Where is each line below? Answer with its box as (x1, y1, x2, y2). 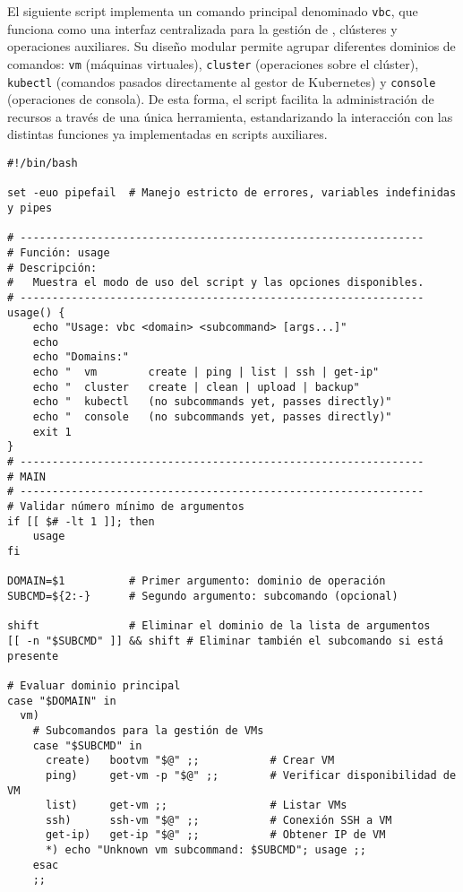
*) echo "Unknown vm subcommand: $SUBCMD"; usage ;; (45, 844, 366, 857)
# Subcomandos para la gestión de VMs (32, 723, 264, 737)
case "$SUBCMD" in (32, 739, 142, 752)
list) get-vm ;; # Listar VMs (45, 799, 347, 812)
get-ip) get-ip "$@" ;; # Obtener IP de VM (45, 828, 386, 842)
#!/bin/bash (7, 156, 78, 169)
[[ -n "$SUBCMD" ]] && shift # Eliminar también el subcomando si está (7, 634, 443, 647)
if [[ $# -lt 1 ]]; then (7, 515, 155, 528)
